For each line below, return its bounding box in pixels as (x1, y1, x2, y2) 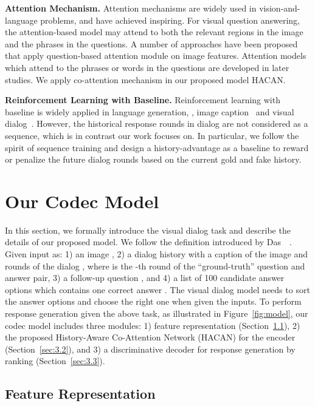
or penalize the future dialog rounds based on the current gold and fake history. (5, 153, 302, 166)
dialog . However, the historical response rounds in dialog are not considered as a (5, 117, 308, 130)
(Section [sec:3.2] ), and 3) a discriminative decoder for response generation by (5, 342, 296, 355)
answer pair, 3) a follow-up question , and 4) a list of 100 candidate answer (5, 271, 285, 284)
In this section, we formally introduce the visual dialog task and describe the (5, 223, 291, 236)
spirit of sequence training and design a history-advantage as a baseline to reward (5, 141, 309, 154)
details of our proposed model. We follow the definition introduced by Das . (5, 235, 292, 248)
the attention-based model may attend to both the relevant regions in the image (5, 25, 303, 38)
